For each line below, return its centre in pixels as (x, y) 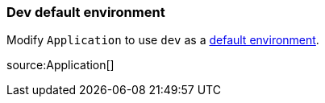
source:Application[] (60, 65)
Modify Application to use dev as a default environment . (163, 40)
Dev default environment (86, 12)
